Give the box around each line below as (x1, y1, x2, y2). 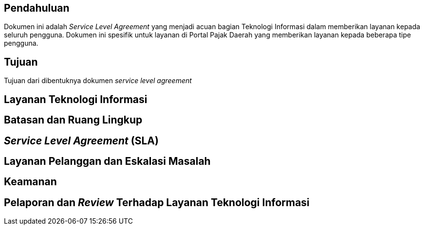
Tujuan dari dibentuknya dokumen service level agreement (4, 76, 192, 85)
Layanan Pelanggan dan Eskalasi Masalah (4, 155, 211, 167)
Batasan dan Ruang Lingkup (4, 114, 143, 126)
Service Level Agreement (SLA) (4, 134, 159, 147)
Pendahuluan (4, 2, 70, 14)
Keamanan (4, 176, 57, 188)
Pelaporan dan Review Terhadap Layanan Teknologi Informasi (4, 196, 310, 209)
